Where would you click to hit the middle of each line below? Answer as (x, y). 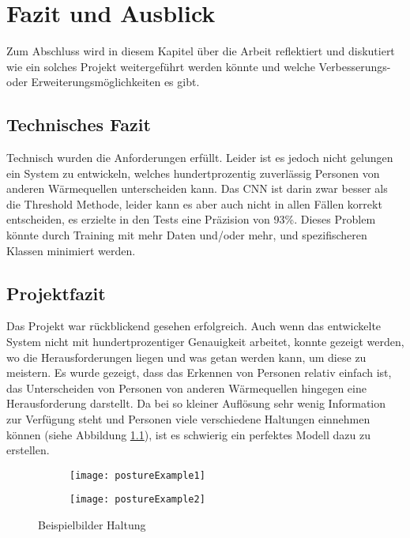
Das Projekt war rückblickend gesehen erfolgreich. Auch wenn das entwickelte (194, 326)
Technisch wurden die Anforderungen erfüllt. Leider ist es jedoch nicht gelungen (200, 158)
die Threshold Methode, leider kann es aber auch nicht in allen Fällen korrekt (194, 203)
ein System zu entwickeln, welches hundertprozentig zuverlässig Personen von (193, 173)
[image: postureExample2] (137, 500)
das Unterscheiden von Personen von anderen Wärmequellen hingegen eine (186, 388)
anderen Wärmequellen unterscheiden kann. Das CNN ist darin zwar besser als (197, 188)
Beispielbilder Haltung (92, 525)
